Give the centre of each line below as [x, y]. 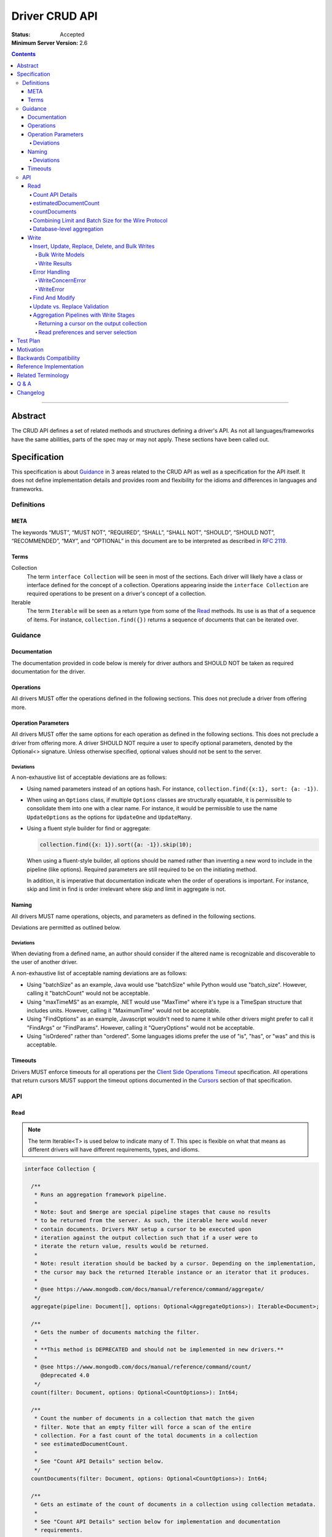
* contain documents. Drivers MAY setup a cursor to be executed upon [143, 1229]
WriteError [51, 289]
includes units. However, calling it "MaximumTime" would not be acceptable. [124, 1010]
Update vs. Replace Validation [71, 306]
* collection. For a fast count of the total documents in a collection [146, 1436]
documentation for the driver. [48, 671]
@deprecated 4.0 [65, 1375]
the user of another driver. [45, 962]
